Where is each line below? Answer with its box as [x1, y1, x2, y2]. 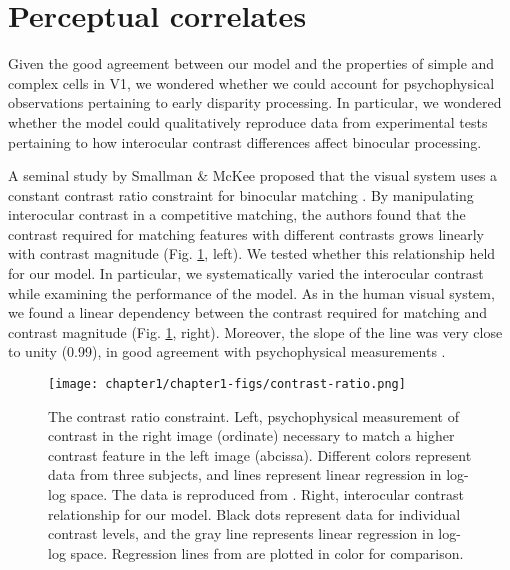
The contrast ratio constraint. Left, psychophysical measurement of [48, 405, 459, 426]
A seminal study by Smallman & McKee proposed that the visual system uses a [8, 165, 498, 186]
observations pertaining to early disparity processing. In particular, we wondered [8, 92, 502, 113]
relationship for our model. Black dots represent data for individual [48, 503, 461, 524]
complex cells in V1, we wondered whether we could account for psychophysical [8, 72, 495, 93]
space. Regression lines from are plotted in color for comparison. [70, 542, 464, 563]
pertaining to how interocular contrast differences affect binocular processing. [8, 131, 482, 152]
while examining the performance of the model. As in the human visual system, [8, 282, 495, 303]
